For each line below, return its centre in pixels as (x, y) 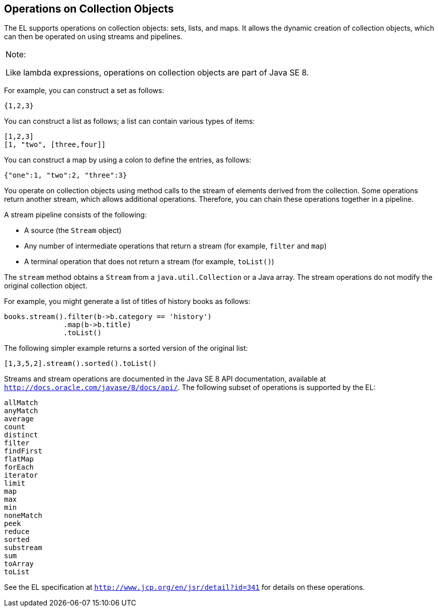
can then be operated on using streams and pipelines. (93, 37)
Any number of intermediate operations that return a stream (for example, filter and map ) (176, 246)
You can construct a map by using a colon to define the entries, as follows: (128, 160)
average (19, 419)
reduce (17, 532)
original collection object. (46, 286)
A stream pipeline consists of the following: (75, 215)
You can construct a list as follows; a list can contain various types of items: (129, 121)
